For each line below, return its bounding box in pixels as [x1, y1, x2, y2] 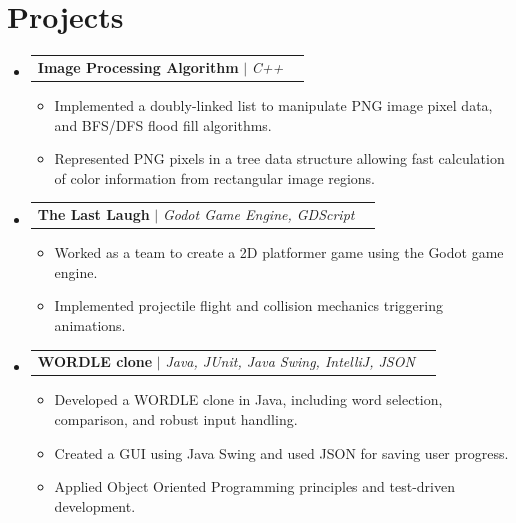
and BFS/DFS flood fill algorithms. [54, 114, 272, 135]
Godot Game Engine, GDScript [162, 204, 355, 225]
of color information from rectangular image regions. [54, 167, 375, 188]
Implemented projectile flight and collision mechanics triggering [54, 295, 443, 316]
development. [54, 495, 136, 516]
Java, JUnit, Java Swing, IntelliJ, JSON [165, 351, 415, 372]
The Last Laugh [37, 204, 150, 225]
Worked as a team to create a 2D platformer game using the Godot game [54, 242, 504, 263]
